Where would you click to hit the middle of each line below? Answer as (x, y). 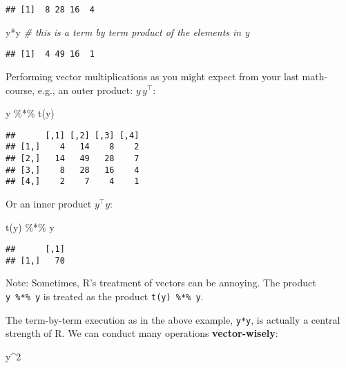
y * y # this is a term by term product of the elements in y (128, 31)
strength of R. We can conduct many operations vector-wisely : (142, 333)
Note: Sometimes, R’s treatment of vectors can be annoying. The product (161, 283)
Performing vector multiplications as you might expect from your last (152, 76)
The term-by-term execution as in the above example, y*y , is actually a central (173, 319)
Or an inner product (49, 203)
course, (20, 90)
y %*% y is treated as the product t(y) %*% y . (105, 296)
